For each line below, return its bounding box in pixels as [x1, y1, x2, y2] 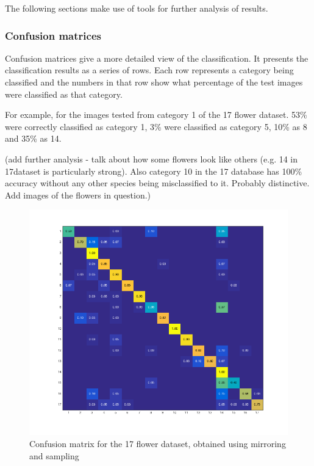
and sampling [29, 449, 79, 462]
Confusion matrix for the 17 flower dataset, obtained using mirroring [29, 437, 286, 450]
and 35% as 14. [5, 132, 62, 145]
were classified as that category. [5, 87, 123, 100]
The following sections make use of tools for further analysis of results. [5, 2, 268, 14]
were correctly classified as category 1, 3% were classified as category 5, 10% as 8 [5, 120, 307, 133]
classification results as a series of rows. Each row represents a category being [5, 64, 294, 76]
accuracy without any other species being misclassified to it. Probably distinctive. [5, 177, 310, 189]
